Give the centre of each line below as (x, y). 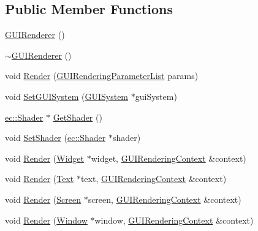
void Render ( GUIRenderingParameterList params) (102, 76)
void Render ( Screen (43, 199)
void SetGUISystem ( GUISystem (67, 96)
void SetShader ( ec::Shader (55, 138)
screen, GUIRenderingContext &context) (165, 199)
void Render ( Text (40, 179)
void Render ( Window (46, 220)
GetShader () (78, 117)
